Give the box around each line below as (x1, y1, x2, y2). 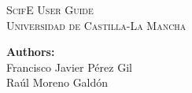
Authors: (6, 43, 55, 60)
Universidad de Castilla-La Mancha (6, 17, 186, 33)
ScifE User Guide (6, 2, 94, 17)
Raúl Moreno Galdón (6, 74, 109, 91)
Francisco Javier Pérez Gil (6, 58, 132, 75)
